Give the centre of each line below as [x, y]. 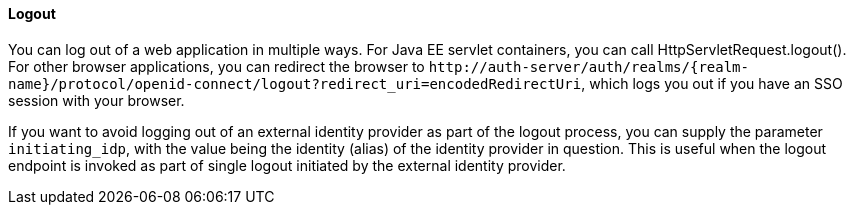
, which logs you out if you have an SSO [712, 83]
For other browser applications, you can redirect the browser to [216, 66]
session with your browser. [96, 100]
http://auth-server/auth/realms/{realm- [588, 66]
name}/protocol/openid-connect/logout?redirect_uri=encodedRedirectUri [295, 83]
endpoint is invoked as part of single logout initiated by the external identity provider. [287, 165]
